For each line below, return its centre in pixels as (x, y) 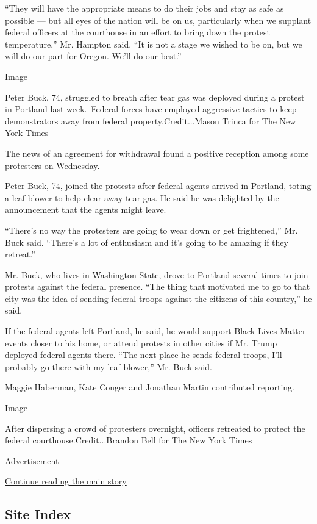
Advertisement (32, 460)
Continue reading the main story (66, 481)
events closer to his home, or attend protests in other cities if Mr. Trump (141, 343)
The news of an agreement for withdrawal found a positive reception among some (157, 153)
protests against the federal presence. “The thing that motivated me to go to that (158, 286)
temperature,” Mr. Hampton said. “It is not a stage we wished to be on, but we (154, 44)
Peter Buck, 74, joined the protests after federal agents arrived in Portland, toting (158, 186)
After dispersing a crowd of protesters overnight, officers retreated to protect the (155, 428)
